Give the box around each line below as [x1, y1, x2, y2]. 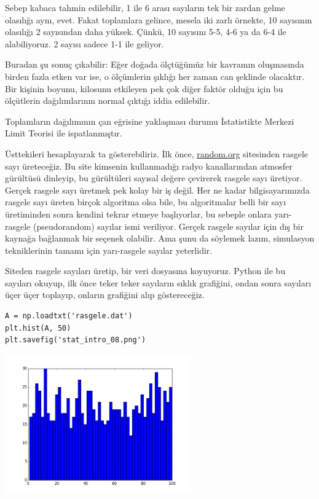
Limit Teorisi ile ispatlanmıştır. [5, 127, 122, 139]
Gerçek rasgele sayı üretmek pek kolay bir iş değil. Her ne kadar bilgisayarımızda [5, 183, 310, 196]
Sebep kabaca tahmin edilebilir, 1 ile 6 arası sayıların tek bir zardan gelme [5, 1, 285, 14]
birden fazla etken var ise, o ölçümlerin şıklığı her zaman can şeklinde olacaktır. [5, 69, 304, 82]
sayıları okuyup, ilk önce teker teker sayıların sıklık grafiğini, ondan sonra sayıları [5, 276, 312, 289]
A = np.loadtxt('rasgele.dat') [5, 312, 133, 321]
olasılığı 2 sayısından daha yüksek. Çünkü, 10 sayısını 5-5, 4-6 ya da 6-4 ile [5, 25, 286, 38]
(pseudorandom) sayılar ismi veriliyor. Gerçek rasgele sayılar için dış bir [33, 219, 304, 232]
